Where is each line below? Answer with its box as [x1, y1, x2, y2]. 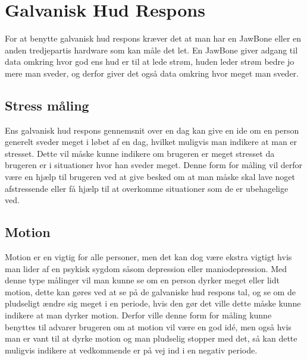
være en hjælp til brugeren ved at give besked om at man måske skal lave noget [5, 170, 295, 183]
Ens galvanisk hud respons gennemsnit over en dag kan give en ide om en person [5, 124, 299, 136]
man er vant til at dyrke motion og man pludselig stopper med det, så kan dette [5, 332, 297, 345]
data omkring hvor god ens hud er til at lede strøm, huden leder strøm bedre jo [5, 55, 295, 68]
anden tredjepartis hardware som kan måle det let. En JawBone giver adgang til [5, 43, 298, 56]
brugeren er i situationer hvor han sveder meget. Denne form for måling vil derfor [5, 159, 303, 171]
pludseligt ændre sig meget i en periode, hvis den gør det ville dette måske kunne [5, 297, 301, 310]
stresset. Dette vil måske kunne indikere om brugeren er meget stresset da [5, 147, 275, 159]
